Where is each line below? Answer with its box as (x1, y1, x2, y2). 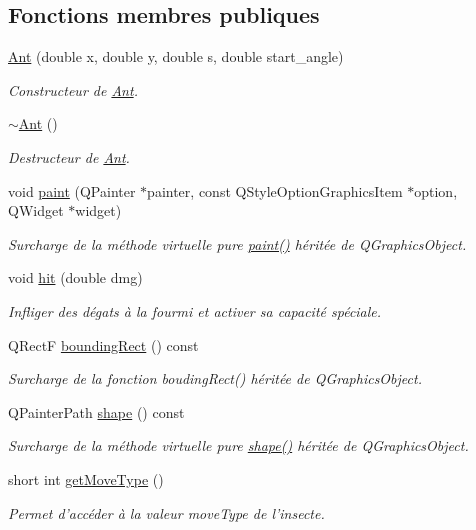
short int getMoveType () (8, 468, 164, 489)
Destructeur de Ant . (8, 146, 130, 167)
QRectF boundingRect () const (8, 334, 199, 355)
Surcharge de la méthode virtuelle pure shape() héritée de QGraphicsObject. (8, 435, 469, 456)
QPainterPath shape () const (8, 401, 185, 422)
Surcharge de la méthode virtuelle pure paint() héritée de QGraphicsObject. (8, 233, 467, 254)
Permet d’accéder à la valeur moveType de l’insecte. (8, 502, 325, 523)
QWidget (8, 200, 64, 221)
